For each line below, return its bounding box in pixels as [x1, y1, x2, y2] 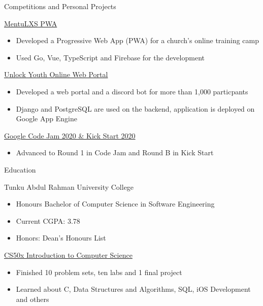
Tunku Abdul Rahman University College [4, 181, 134, 192]
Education [4, 164, 36, 175]
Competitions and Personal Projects [4, 1, 116, 11]
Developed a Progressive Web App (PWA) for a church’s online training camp [16, 35, 259, 46]
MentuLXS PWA [4, 18, 57, 28]
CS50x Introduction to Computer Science [4, 249, 133, 260]
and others [16, 293, 49, 304]
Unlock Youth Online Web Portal [4, 69, 108, 80]
